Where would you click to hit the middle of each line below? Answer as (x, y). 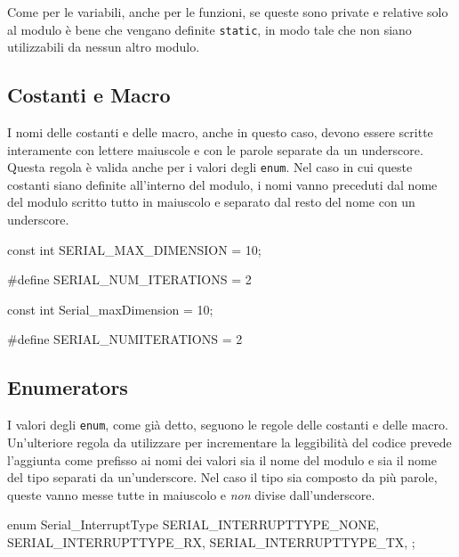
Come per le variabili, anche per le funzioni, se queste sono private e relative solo (228, 12)
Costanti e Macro (89, 95)
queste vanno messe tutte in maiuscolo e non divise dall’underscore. (191, 494)
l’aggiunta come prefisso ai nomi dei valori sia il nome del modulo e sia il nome (222, 459)
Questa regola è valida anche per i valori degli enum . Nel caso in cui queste (210, 167)
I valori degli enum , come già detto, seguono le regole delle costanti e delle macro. (228, 425)
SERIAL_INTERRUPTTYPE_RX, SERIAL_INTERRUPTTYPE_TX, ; (211, 541)
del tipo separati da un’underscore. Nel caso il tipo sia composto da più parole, (222, 477)
